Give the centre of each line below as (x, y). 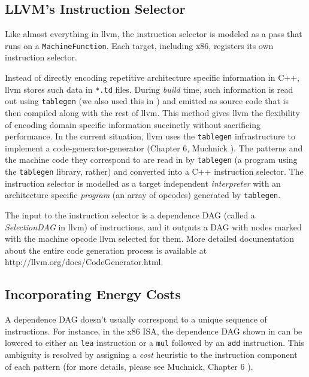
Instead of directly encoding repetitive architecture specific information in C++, (152, 77)
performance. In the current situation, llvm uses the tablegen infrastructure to (150, 136)
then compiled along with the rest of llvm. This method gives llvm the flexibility (152, 112)
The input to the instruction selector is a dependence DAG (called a (130, 215)
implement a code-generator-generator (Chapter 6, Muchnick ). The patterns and (154, 148)
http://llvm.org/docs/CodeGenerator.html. (84, 262)
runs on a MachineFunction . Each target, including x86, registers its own (139, 45)
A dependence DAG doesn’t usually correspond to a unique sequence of (136, 319)
